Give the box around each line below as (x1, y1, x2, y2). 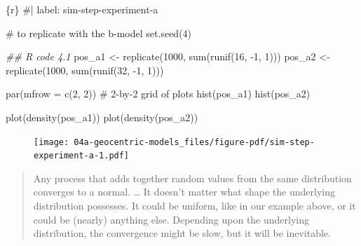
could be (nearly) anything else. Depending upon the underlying (33, 212, 309, 226)
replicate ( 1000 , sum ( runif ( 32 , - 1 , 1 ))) (6, 62, 164, 77)
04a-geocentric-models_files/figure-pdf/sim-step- (74, 137, 315, 147)
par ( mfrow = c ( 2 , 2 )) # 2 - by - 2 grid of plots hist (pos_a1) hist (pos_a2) (6, 86, 311, 101)
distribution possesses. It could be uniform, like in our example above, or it (33, 198, 356, 213)
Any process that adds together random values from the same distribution (33, 170, 352, 185)
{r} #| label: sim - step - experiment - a (6, 2, 158, 16)
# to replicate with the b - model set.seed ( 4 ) (6, 25, 192, 40)
